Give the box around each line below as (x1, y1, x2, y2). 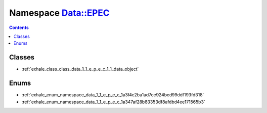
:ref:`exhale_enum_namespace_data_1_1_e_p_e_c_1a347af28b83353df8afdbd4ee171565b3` (21, 99, 205, 105)
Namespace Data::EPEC (9, 7, 110, 18)
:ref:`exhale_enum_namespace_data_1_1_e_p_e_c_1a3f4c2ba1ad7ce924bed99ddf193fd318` (21, 92, 204, 98)
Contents (9, 25, 29, 30)
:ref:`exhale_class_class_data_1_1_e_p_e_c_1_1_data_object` (21, 66, 139, 72)
